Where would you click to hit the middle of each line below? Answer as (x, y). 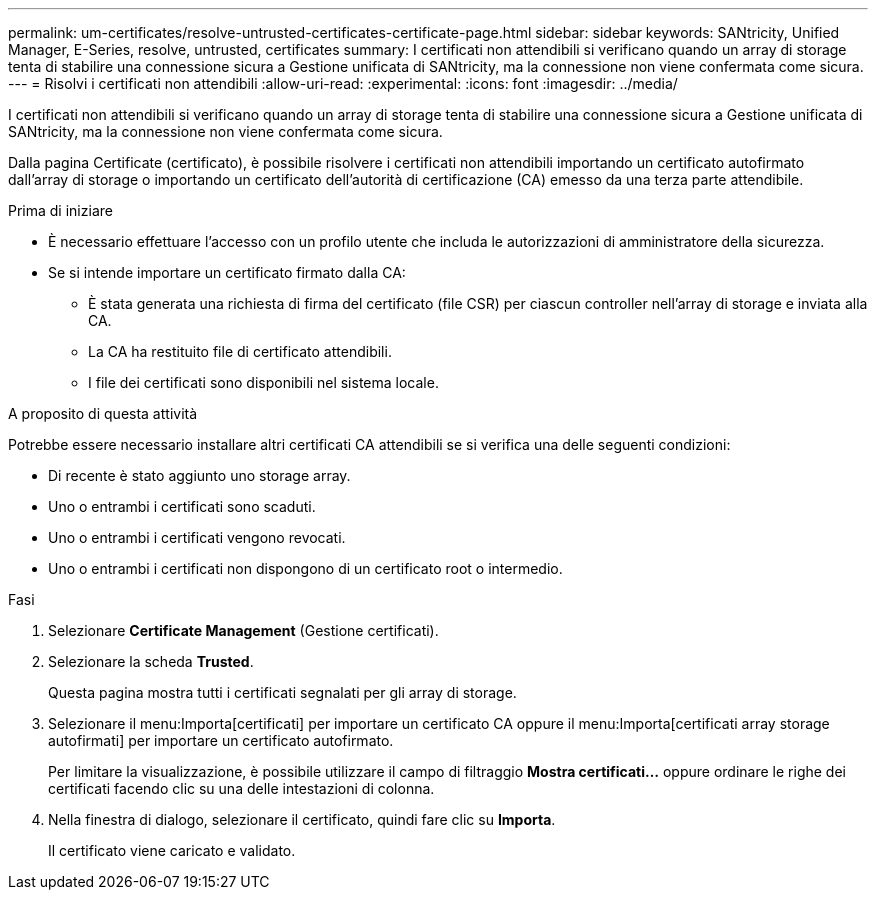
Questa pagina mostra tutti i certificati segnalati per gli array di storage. (282, 692)
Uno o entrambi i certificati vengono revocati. (197, 537)
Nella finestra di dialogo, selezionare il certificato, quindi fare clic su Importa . (302, 819)
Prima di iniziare (60, 210)
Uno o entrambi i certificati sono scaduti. (182, 506)
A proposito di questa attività (103, 413)
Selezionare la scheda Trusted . (151, 661)
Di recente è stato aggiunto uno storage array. (199, 475)
